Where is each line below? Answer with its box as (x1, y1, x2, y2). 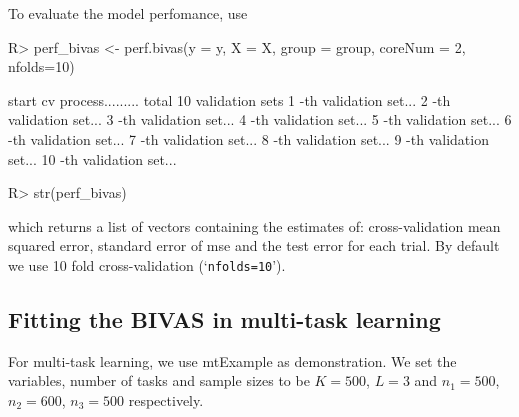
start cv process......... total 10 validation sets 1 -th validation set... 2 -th (8, 89, 451, 110)
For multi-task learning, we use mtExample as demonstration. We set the (8, 350, 457, 371)
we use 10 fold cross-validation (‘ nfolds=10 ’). (8, 254, 286, 275)
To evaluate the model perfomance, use (8, 3, 248, 23)
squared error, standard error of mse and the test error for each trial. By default (8, 235, 500, 256)
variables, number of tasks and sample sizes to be (8, 370, 310, 391)
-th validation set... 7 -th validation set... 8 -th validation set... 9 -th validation (8, 128, 489, 149)
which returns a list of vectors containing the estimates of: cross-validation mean (8, 215, 501, 236)
